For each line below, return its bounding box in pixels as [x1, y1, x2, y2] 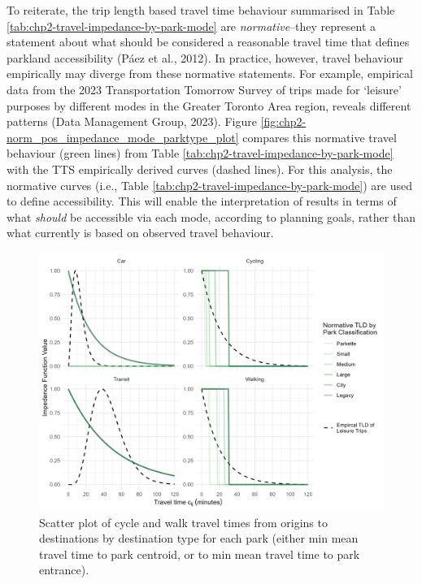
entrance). [39, 561, 89, 578]
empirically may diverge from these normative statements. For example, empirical [7, 65, 413, 82]
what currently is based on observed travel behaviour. [7, 224, 274, 241]
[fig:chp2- [260, 113, 307, 130]
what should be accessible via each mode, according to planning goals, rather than [7, 208, 415, 225]
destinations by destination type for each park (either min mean [39, 530, 359, 547]
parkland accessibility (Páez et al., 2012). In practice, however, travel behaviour [7, 49, 403, 66]
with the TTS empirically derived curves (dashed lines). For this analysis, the [7, 160, 393, 177]
